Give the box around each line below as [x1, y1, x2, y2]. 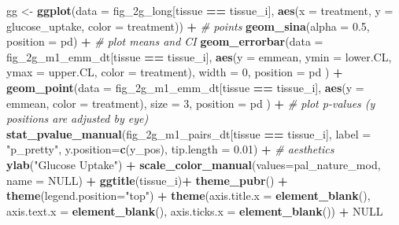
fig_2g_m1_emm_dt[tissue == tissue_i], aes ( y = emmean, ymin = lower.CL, [6, 48, 392, 65]
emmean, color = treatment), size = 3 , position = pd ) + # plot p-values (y [6, 94, 375, 111]
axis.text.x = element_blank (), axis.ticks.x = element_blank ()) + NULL [6, 202, 383, 219]
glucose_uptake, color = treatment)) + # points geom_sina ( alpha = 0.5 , [6, 17, 370, 34]
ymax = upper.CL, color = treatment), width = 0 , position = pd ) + [6, 64, 343, 80]
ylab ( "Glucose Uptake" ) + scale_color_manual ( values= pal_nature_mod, [6, 156, 381, 172]
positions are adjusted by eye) [6, 110, 149, 127]
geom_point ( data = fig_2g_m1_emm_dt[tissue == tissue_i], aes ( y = [6, 79, 364, 95]
